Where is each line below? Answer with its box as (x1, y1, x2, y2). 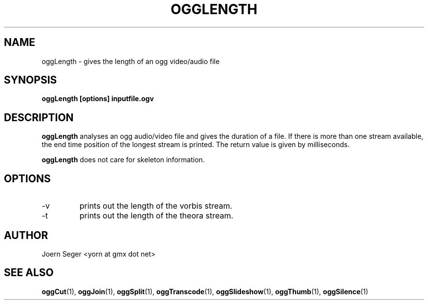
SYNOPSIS (4, 74, 57, 87)
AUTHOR (4, 229, 48, 241)
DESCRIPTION (4, 111, 74, 124)
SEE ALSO (4, 266, 54, 279)
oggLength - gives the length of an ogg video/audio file (42, 57, 220, 65)
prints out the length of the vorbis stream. (79, 201, 233, 211)
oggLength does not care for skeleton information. (42, 155, 205, 164)
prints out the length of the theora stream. (79, 211, 234, 221)
